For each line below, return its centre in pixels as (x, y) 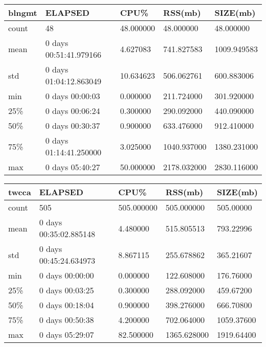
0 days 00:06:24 (73, 111)
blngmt (23, 13)
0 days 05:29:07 (66, 334)
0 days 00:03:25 (66, 290)
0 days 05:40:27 (73, 167)
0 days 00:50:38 (66, 320)
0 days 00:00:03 (73, 96)
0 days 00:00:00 (66, 275)
